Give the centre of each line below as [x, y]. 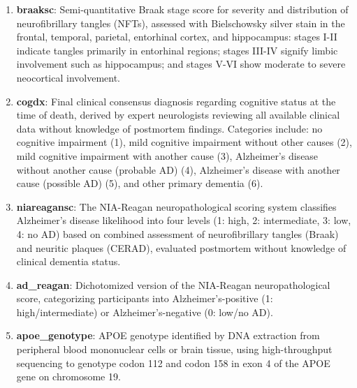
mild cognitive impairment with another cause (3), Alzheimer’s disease [167, 155]
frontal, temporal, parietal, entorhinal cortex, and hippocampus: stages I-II [177, 37]
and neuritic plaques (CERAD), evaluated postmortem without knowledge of [181, 247]
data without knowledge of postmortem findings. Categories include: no [169, 128]
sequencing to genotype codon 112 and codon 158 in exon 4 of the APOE [173, 363]
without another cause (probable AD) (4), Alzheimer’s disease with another [178, 169]
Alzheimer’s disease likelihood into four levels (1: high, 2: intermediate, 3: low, [184, 220]
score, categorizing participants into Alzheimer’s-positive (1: [145, 298]
